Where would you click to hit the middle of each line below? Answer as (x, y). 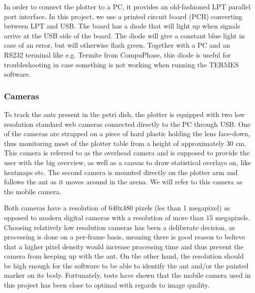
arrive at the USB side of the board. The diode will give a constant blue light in (125, 35)
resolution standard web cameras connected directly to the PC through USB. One (127, 124)
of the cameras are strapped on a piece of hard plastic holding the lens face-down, (127, 133)
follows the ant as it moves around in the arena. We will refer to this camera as (123, 182)
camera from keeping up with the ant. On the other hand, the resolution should (124, 256)
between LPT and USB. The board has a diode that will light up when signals (122, 26)
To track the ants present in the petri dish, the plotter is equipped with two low (125, 114)
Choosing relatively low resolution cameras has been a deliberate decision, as (119, 227)
